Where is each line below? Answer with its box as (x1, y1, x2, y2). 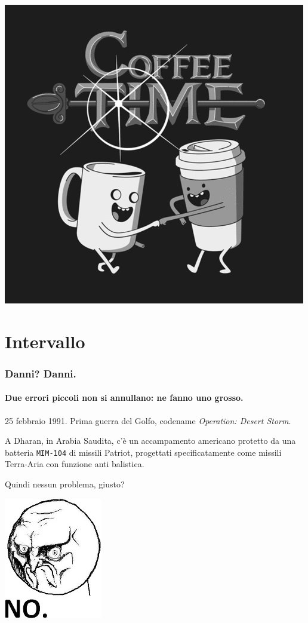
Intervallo (5, 329, 85, 353)
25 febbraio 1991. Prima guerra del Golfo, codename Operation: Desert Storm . (5, 414, 291, 426)
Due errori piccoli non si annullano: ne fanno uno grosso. (5, 391, 244, 404)
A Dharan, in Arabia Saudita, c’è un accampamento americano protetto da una (5, 434, 296, 447)
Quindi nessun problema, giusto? (5, 478, 125, 490)
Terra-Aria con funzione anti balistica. (5, 458, 144, 470)
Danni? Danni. (5, 366, 76, 380)
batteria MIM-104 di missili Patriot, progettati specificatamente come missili (5, 446, 282, 458)
